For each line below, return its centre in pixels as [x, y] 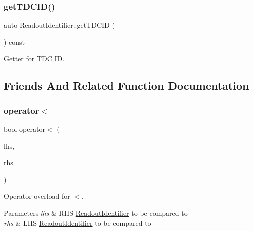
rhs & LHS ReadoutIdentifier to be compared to [78, 222]
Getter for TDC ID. [34, 59]
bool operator [25, 129]
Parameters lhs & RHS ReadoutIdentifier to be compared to [96, 212]
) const [15, 42]
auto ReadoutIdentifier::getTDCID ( [59, 25]
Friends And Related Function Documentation [127, 86]
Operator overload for [37, 196]
